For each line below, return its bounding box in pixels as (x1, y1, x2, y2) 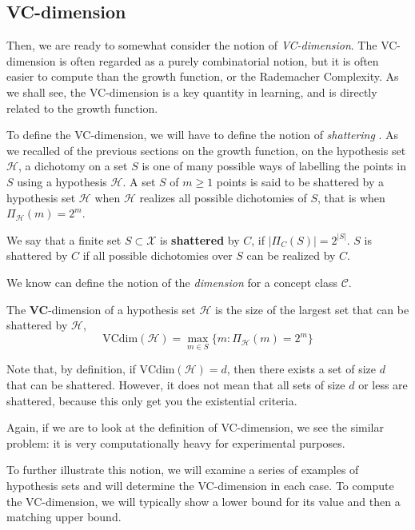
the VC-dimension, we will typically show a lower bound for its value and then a (6, 492, 401, 509)
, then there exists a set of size (226, 361, 376, 377)
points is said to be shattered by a (216, 173, 385, 189)
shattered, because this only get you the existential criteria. (6, 392, 297, 408)
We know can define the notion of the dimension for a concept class (6, 273, 337, 290)
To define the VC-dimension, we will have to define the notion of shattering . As (6, 126, 399, 143)
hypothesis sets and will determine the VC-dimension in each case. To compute (6, 476, 394, 493)
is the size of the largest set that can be (215, 301, 409, 317)
